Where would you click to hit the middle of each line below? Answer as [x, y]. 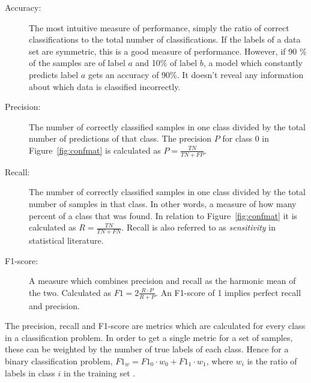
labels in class [30, 372]
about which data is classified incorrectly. [105, 86]
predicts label [54, 74]
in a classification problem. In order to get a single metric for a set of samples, [149, 337]
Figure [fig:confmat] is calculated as [95, 150]
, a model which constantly [253, 63]
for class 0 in [246, 138]
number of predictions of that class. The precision [120, 138]
